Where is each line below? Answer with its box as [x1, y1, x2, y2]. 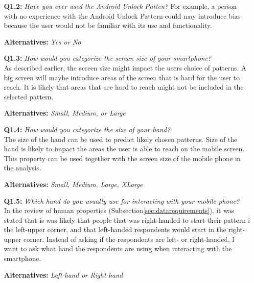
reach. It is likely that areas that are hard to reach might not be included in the [4, 82, 244, 92]
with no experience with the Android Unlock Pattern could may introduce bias [4, 10, 241, 21]
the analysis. [4, 163, 41, 173]
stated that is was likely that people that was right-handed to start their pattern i [4, 214, 250, 225]
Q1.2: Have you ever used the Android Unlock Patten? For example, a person [4, 1, 237, 11]
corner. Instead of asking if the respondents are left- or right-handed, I [23, 234, 235, 244]
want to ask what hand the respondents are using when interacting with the [4, 243, 232, 254]
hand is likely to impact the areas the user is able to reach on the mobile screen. [4, 143, 245, 154]
